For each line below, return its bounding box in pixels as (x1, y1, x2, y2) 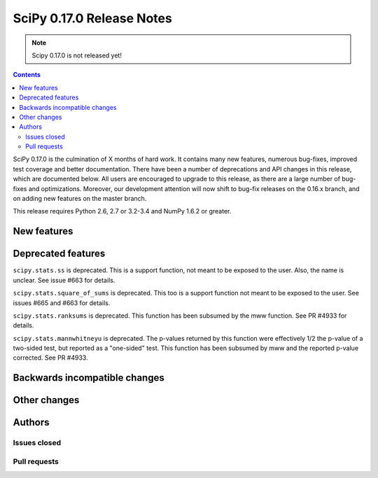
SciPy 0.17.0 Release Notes (13, 10, 173, 26)
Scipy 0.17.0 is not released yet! (31, 51, 122, 59)
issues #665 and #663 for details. (13, 298, 111, 307)
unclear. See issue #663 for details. (13, 276, 115, 284)
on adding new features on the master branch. (13, 195, 147, 203)
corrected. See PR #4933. (13, 353, 88, 362)
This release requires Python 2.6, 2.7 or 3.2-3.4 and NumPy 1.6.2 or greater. (13, 207, 232, 216)
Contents (13, 71, 41, 79)
